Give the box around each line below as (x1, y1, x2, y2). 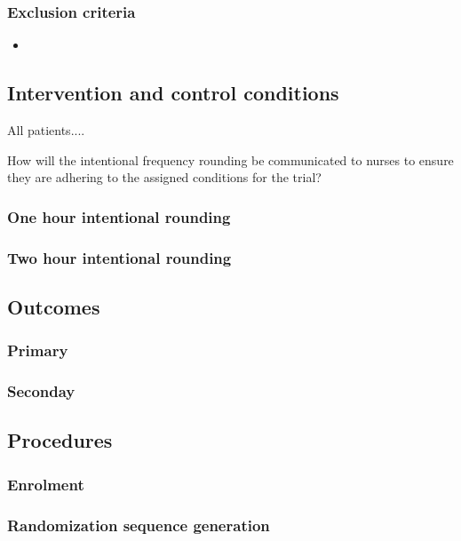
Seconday (7, 380, 76, 402)
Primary (7, 339, 68, 362)
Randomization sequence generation (7, 513, 270, 536)
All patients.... (7, 121, 85, 139)
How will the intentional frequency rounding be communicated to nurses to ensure (7, 150, 454, 169)
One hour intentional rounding (7, 205, 231, 227)
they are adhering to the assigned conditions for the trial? (7, 168, 322, 187)
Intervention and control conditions (7, 79, 339, 107)
